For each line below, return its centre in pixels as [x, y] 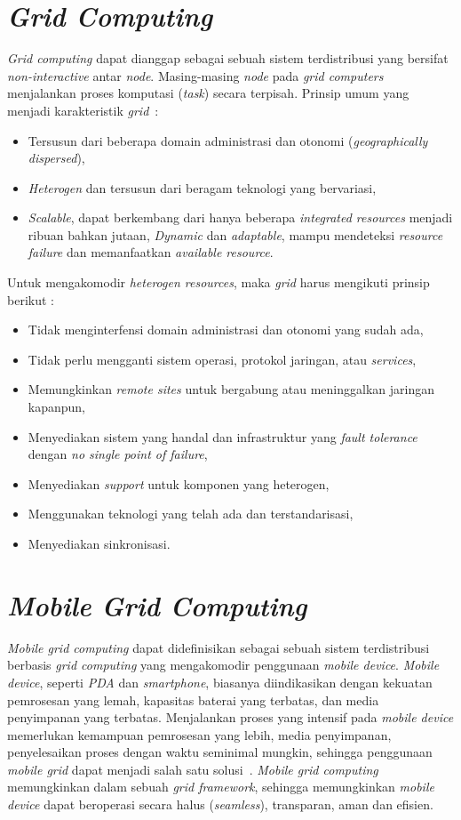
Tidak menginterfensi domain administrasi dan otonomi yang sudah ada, [226, 330]
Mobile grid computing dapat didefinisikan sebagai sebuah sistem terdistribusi [219, 647]
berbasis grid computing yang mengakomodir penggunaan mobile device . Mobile [223, 665]
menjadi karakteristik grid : [83, 110]
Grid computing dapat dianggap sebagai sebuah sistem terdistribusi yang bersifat [228, 58]
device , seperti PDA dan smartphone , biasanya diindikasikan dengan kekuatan [220, 682]
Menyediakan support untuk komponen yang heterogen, [179, 483]
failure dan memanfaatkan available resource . [151, 252]
